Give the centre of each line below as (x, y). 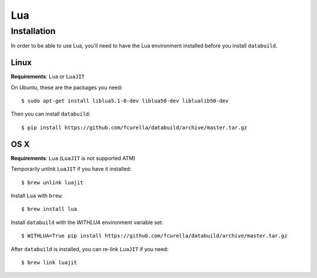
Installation (33, 31)
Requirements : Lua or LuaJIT (48, 77)
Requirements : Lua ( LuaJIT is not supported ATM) (73, 158)
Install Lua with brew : (37, 195)
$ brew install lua (49, 209)
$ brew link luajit (49, 262)
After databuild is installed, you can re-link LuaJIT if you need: (90, 249)
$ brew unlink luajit (52, 182)
